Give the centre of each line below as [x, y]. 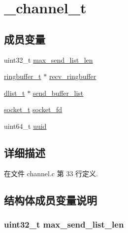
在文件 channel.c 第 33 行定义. [51, 173]
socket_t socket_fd [33, 109]
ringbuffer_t [23, 76]
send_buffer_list [58, 93]
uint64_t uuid [25, 126]
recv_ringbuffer [73, 76]
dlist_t [15, 93]
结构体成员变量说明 [50, 200]
